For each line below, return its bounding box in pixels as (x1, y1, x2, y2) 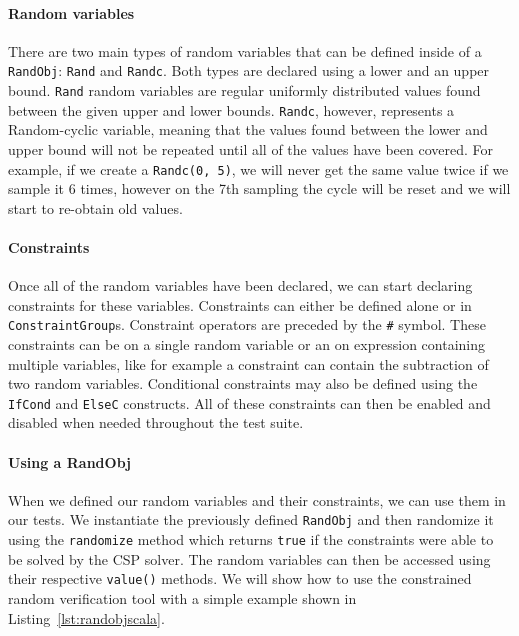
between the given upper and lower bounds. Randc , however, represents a (8, 99, 455, 120)
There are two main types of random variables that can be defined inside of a (8, 40, 482, 61)
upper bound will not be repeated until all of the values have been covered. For (8, 138, 494, 159)
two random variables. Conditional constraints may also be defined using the (8, 373, 478, 394)
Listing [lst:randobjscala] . (8, 607, 165, 628)
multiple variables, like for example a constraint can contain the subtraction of (8, 353, 489, 374)
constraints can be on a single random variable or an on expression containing (8, 334, 485, 355)
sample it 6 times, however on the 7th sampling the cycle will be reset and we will (8, 178, 511, 199)
